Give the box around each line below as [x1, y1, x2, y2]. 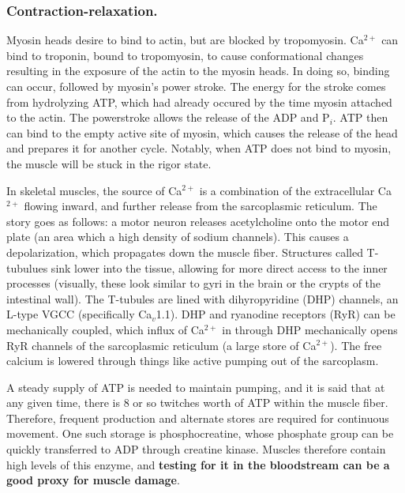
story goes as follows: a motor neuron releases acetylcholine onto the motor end [6, 213, 390, 229]
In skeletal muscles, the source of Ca [6, 182, 182, 198]
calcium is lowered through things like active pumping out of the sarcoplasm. [6, 352, 379, 369]
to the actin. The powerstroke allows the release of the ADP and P [6, 109, 330, 126]
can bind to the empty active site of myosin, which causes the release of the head [6, 124, 398, 141]
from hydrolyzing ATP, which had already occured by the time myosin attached [6, 93, 392, 110]
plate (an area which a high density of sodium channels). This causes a [6, 228, 349, 245]
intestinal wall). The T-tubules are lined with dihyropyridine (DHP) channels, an [6, 290, 399, 307]
